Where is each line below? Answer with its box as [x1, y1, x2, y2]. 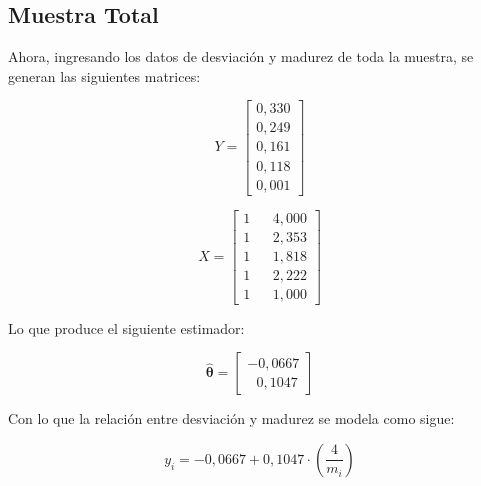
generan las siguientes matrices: [8, 65, 201, 86]
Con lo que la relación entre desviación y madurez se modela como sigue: [8, 408, 455, 429]
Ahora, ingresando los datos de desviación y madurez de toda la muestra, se [8, 46, 474, 67]
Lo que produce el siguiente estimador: [8, 317, 245, 338]
